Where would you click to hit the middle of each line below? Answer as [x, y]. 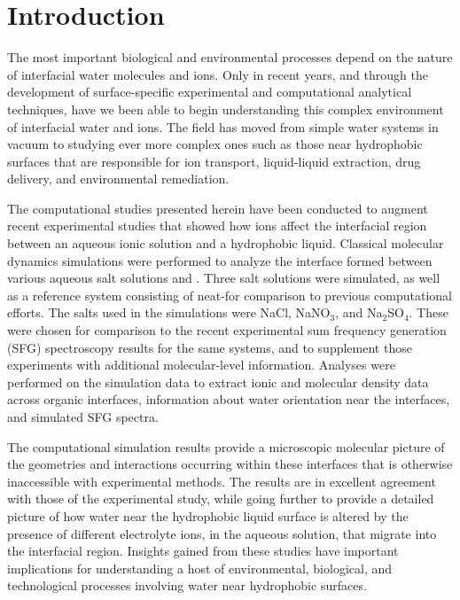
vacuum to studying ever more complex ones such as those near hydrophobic [215, 144]
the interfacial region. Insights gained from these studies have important [203, 551]
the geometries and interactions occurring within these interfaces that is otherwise [230, 464]
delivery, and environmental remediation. [118, 179]
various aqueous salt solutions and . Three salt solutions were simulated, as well [224, 278]
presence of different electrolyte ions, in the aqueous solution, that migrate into [222, 533]
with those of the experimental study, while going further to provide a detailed [221, 499]
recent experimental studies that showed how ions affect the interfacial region [217, 226]
